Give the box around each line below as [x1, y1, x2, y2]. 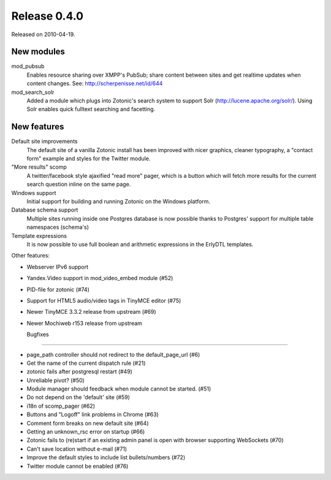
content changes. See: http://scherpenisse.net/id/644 [26, 80, 163, 87]
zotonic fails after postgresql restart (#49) [26, 368, 133, 375]
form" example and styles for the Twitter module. [26, 155, 151, 162]
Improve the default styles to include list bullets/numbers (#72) [26, 454, 186, 461]
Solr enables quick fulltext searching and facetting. [26, 105, 156, 113]
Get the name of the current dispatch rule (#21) [26, 359, 146, 367]
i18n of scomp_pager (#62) [26, 402, 95, 410]
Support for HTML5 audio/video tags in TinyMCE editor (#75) [26, 297, 181, 304]
